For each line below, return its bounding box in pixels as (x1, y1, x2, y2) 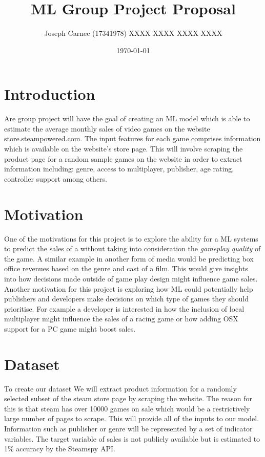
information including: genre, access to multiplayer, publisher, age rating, (4, 163, 234, 174)
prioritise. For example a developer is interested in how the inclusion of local (4, 303, 244, 314)
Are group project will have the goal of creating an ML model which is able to (4, 113, 250, 124)
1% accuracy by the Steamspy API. (4, 443, 115, 454)
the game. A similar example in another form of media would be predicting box (4, 253, 254, 264)
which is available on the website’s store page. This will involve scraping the (4, 143, 243, 154)
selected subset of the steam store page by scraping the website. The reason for (4, 393, 253, 404)
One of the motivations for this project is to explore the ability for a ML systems (4, 233, 258, 244)
